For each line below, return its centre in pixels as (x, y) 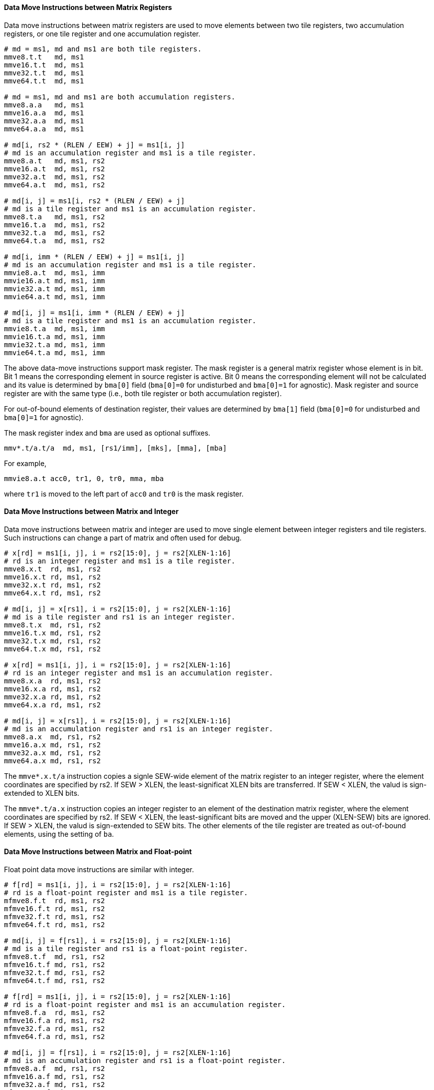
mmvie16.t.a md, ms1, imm (55, 336)
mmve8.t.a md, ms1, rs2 (55, 217)
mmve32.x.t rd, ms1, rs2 (52, 585)
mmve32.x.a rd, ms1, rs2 (52, 697)
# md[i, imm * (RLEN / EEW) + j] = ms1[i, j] (95, 257)
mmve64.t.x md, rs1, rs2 (52, 649)
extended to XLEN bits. (42, 793)
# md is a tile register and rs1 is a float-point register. (126, 949)
